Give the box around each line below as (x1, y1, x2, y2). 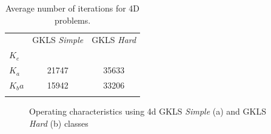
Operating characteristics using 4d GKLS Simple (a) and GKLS (29, 105, 266, 118)
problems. (54, 13, 91, 26)
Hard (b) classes (29, 116, 89, 129)
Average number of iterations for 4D (5, 2, 140, 14)
